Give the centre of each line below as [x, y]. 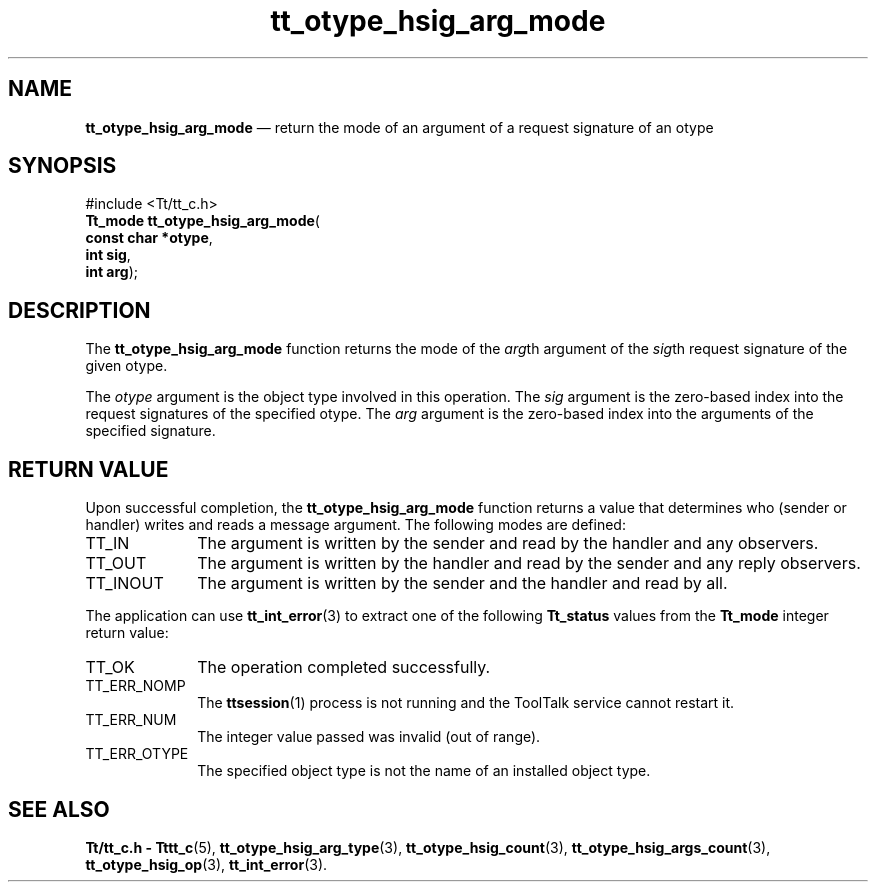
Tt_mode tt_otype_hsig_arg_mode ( [202, 221]
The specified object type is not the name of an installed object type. [424, 771]
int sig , [108, 255]
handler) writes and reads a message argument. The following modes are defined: [355, 525]
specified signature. [150, 431]
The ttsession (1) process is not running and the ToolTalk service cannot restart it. [466, 703]
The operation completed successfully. [344, 667]
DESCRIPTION [79, 310]
